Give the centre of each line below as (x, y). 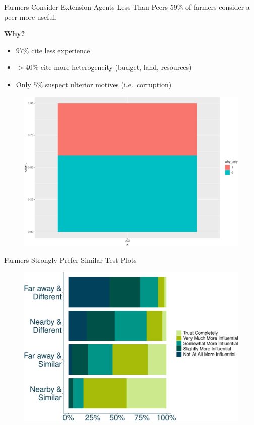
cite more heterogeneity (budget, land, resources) (116, 67)
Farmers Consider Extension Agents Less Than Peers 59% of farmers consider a (127, 7)
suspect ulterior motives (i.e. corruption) (108, 84)
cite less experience (61, 50)
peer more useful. (31, 16)
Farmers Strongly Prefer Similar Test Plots (70, 260)
